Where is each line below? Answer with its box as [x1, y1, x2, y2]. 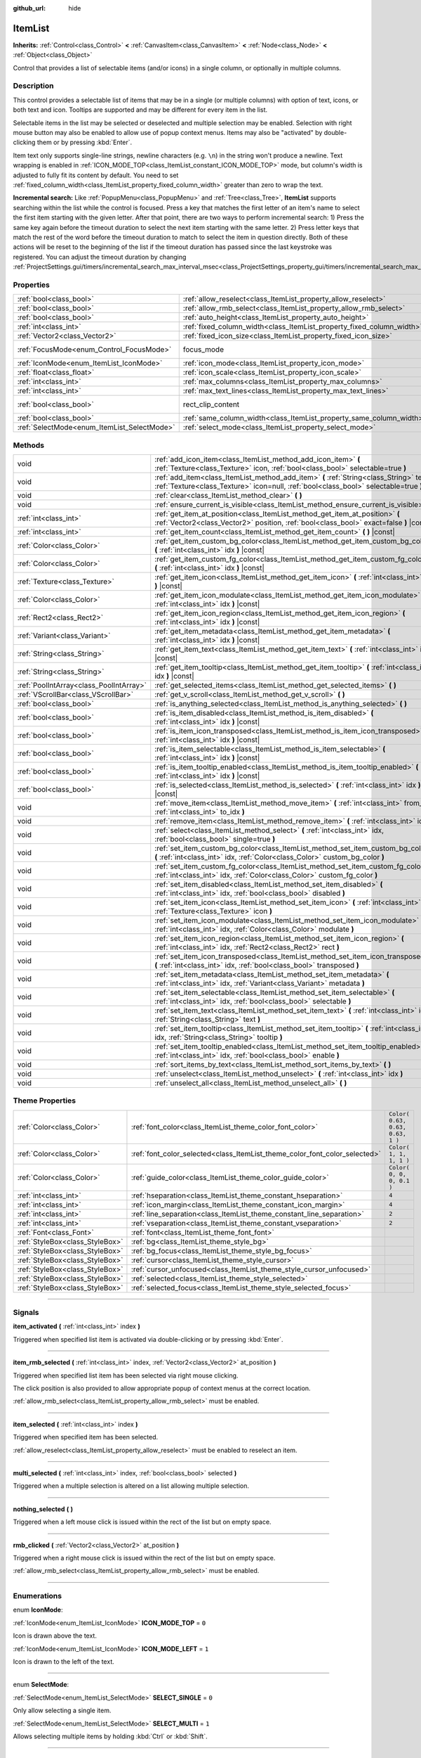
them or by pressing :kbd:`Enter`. [36, 138, 133, 147]
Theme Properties [13, 1096, 76, 1105]
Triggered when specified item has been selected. [13, 1433, 159, 1442]
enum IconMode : [13, 1605, 63, 1614]
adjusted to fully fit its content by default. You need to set [13, 171, 179, 179]
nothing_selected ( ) [13, 1505, 74, 1513]
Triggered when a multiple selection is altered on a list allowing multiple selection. [13, 1482, 249, 1490]
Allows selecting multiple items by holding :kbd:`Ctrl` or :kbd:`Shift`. [13, 1732, 208, 1740]
